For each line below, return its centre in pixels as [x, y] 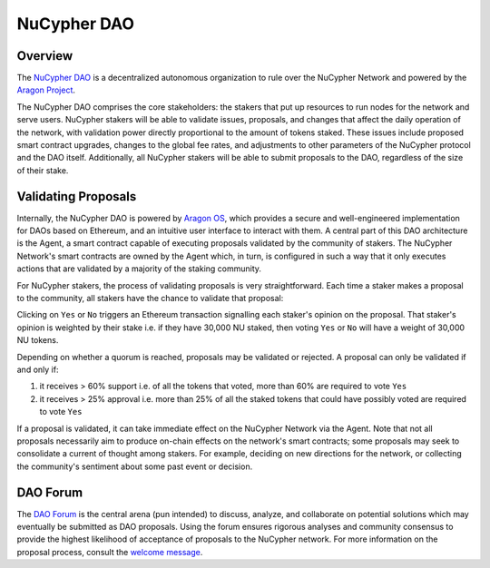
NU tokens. [38, 340]
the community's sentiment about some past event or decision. [135, 466]
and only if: [38, 369]
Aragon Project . [46, 90]
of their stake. [43, 170]
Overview [45, 56]
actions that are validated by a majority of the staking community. [139, 269]
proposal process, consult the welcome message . [110, 552]
